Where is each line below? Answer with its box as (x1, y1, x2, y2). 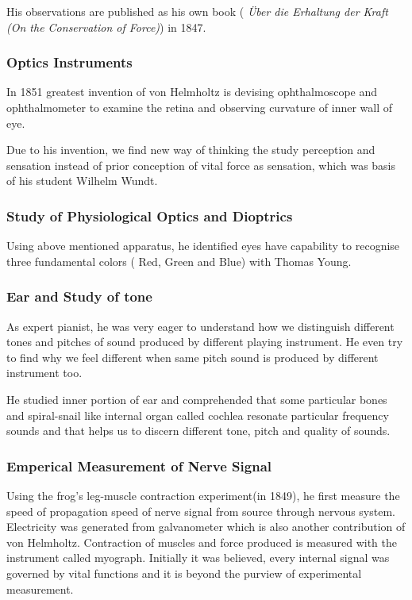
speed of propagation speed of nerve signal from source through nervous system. (6, 502, 395, 519)
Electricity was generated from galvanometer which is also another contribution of (6, 518, 406, 535)
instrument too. (6, 364, 83, 381)
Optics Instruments (6, 52, 133, 72)
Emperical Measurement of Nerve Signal (6, 456, 271, 475)
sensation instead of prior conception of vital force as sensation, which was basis (6, 156, 396, 173)
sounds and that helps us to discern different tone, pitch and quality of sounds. (6, 422, 391, 439)
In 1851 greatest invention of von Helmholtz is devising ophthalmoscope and (6, 83, 378, 100)
